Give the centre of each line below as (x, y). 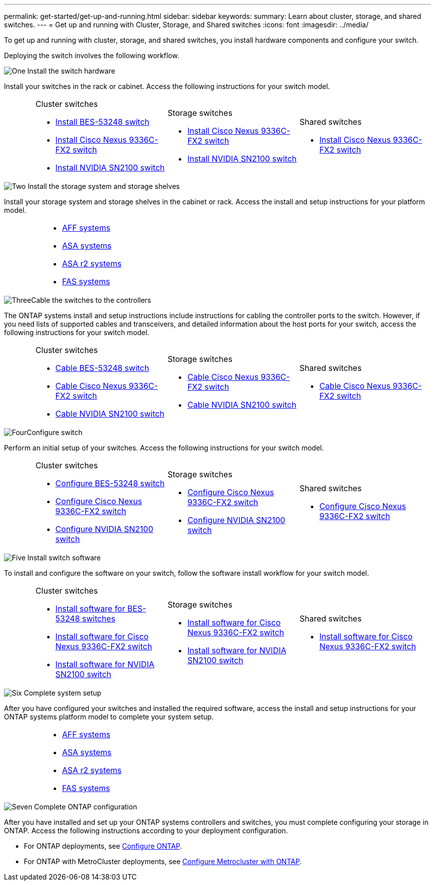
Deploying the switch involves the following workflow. (92, 55)
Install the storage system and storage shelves (104, 186)
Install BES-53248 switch (102, 122)
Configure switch (55, 432)
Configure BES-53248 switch (110, 483)
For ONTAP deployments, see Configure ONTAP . (103, 846)
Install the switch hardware (71, 71)
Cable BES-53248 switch (102, 368)
